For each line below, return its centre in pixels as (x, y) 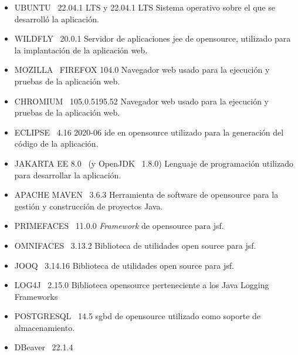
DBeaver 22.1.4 (44, 347)
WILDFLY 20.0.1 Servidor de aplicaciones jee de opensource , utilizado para (153, 38)
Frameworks (36, 296)
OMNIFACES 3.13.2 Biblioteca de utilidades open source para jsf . (135, 245)
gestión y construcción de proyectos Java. (89, 206)
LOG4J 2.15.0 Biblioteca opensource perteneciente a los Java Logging (142, 285)
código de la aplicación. (56, 143)
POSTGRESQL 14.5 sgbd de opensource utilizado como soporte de (138, 316)
